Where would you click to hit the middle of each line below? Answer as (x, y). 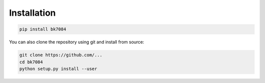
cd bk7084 (31, 62)
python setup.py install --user (58, 69)
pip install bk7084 (43, 29)
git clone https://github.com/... (61, 55)
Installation (32, 13)
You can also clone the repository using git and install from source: (77, 42)
